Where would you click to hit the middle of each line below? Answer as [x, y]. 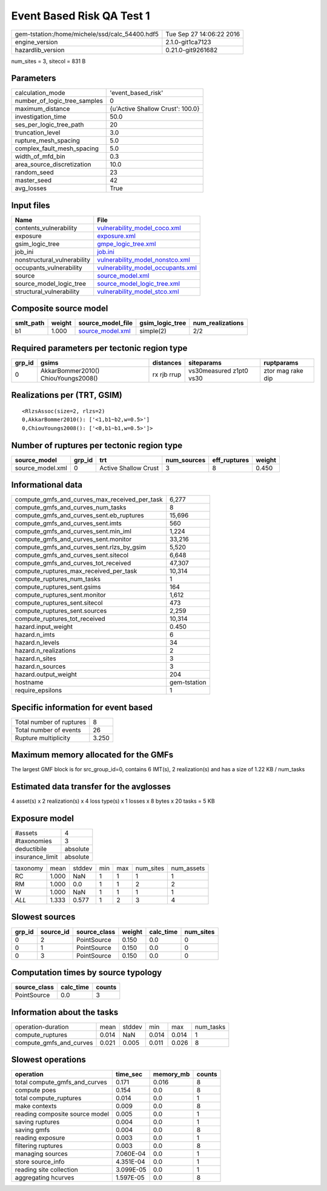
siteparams [205, 363]
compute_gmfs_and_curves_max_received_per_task [89, 500]
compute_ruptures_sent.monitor [60, 595]
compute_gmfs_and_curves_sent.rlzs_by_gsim [81, 547]
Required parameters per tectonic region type [99, 348]
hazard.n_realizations [45, 651]
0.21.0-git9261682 [192, 50]
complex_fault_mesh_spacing [57, 148]
